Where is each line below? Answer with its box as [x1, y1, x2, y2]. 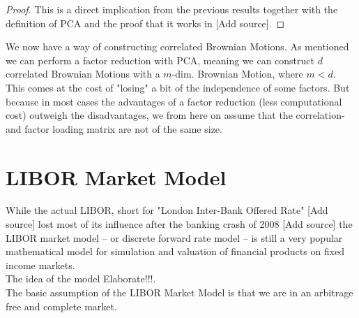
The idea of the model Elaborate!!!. [6, 271, 156, 286]
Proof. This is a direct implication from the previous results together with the [6, 2, 338, 16]
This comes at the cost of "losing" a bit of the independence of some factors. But [6, 80, 350, 94]
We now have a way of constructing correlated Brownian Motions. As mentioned [6, 39, 349, 54]
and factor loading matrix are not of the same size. [6, 121, 222, 136]
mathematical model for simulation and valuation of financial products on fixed [6, 244, 345, 259]
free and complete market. [6, 298, 117, 313]
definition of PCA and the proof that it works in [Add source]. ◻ [6, 15, 285, 30]
